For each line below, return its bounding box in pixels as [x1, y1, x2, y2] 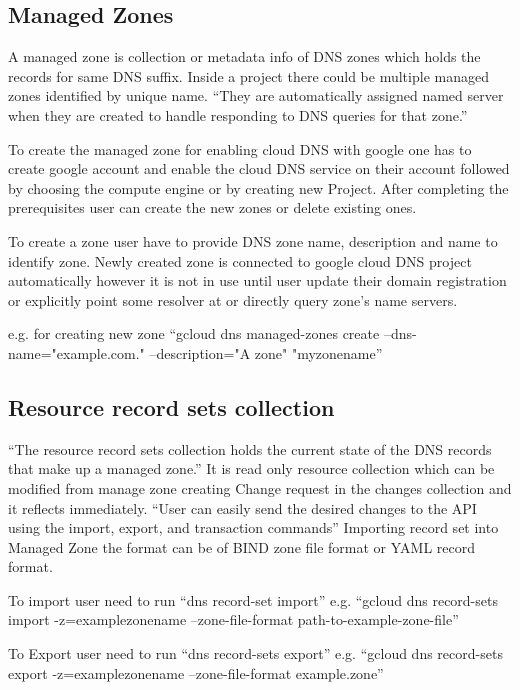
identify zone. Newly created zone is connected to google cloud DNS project [8, 250, 472, 271]
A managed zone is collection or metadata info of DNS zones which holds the [8, 46, 481, 67]
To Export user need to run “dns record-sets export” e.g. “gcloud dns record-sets [8, 643, 503, 664]
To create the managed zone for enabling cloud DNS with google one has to [8, 138, 472, 159]
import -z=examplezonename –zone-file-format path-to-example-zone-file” [8, 609, 459, 630]
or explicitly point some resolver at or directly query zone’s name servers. [8, 289, 458, 310]
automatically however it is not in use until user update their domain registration [8, 270, 507, 291]
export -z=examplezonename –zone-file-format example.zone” [8, 662, 384, 683]
